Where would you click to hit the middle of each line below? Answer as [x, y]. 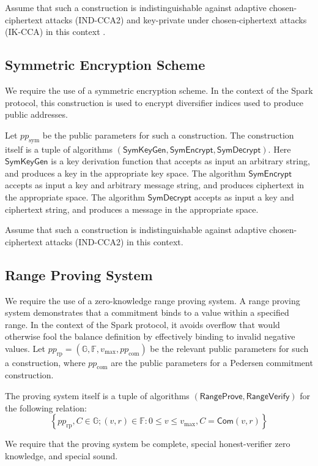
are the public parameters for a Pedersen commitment [212, 362]
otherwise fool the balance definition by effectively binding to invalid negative [150, 336]
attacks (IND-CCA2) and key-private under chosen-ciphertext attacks [176, 19]
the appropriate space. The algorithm [75, 197]
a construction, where [45, 362]
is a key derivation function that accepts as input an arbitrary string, [180, 161]
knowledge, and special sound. [61, 455]
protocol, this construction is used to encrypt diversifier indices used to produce [154, 102]
